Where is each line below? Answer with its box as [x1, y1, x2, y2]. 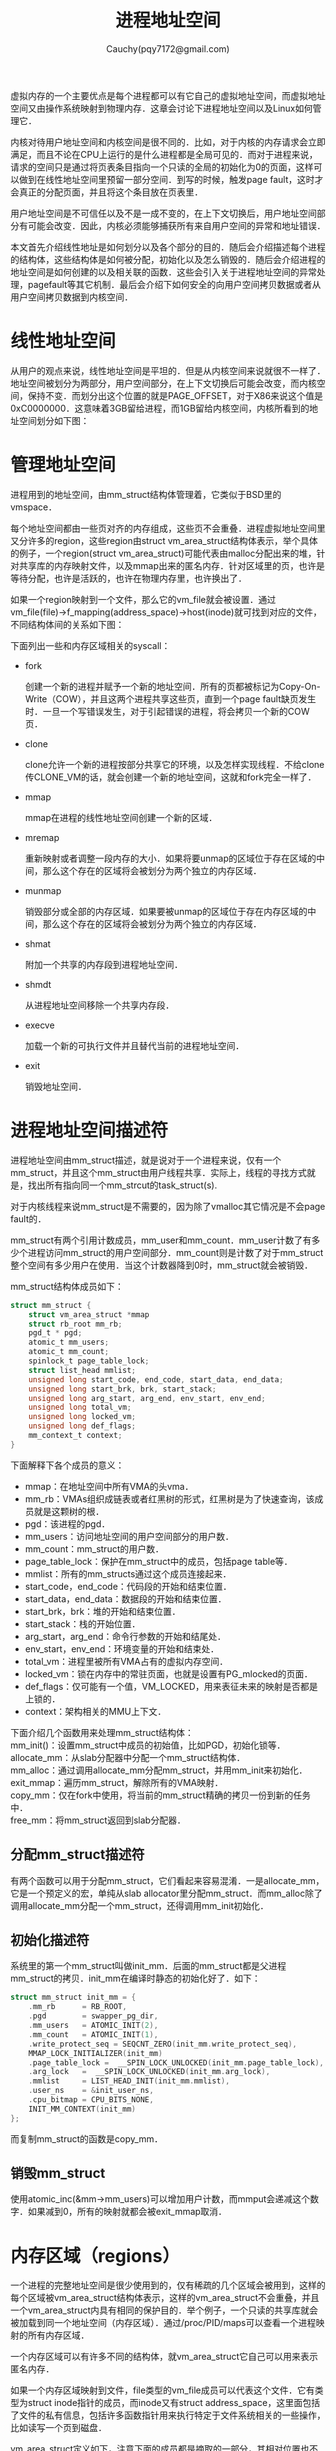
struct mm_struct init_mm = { [10, 1992, 137, 2003]
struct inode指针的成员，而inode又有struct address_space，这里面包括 [27, 2397, 321, 2409]
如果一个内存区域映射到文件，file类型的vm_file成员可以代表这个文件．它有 [10, 2384, 315, 2396]
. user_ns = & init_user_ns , [28, 2086, 155, 2096]
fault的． [10, 1212, 47, 1225]
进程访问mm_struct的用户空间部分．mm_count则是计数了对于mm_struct [27, 1246, 324, 1258]
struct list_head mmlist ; [28, 1365, 137, 1375]
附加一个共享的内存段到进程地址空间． [24, 958, 183, 970]
